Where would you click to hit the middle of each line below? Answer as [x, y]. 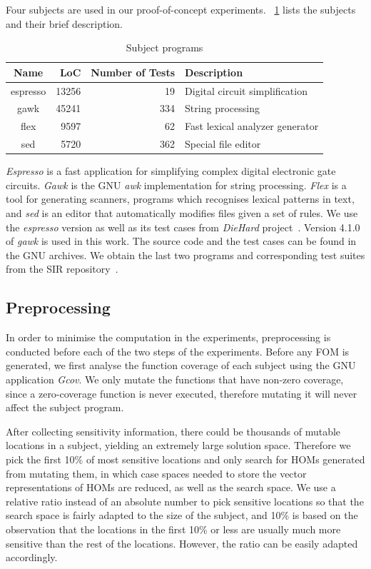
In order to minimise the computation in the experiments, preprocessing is [168, 337]
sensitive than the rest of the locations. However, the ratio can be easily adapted [182, 543]
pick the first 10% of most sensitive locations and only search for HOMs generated [185, 459]
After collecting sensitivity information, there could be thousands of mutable [173, 431]
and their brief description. [64, 23]
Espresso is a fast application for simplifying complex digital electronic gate [171, 171]
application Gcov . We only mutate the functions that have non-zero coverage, [175, 379]
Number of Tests [133, 72]
